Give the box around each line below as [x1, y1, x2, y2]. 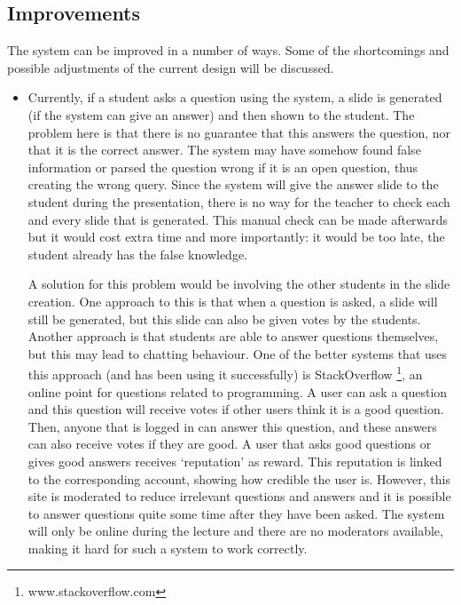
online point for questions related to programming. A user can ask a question [27, 382, 448, 401]
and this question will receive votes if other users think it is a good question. [27, 400, 444, 418]
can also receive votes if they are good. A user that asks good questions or [27, 434, 432, 453]
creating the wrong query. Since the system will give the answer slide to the [27, 175, 439, 194]
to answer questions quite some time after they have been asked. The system [27, 504, 445, 522]
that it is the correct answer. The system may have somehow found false [27, 140, 421, 159]
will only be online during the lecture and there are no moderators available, [27, 521, 443, 540]
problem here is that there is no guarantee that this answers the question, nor [27, 123, 451, 141]
